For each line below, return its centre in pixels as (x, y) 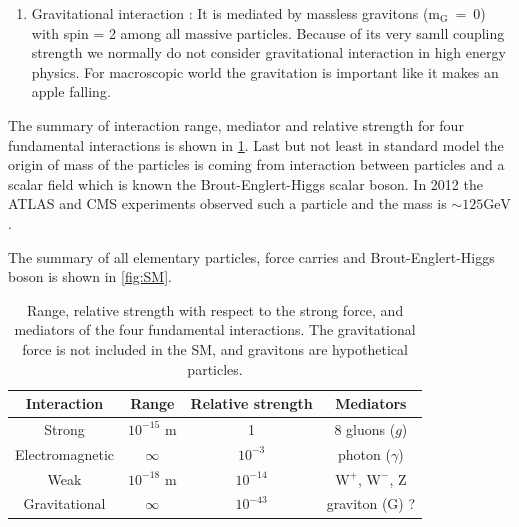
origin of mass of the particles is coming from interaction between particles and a (256, 164)
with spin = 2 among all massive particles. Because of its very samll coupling (268, 32)
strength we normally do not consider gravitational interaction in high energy (268, 52)
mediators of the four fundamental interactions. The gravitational (215, 329)
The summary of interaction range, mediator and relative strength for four (236, 124)
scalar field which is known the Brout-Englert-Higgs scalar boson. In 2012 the (245, 183)
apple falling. (71, 91)
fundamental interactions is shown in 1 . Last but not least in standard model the (256, 144)
